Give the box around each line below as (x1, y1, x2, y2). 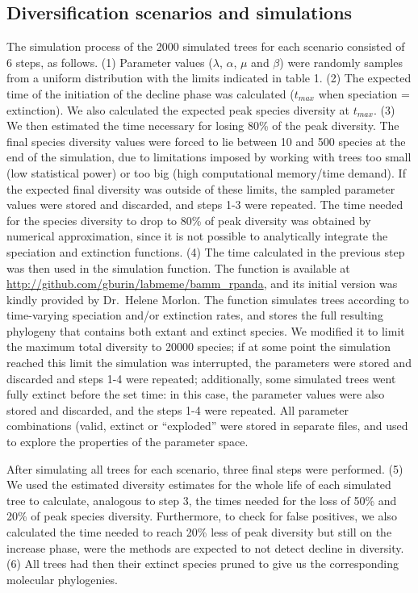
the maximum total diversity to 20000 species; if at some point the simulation (6, 338, 391, 355)
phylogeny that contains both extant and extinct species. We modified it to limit (6, 322, 405, 339)
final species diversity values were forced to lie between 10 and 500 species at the (6, 132, 406, 149)
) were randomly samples (279, 53, 403, 70)
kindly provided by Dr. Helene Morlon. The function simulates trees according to (6, 290, 409, 307)
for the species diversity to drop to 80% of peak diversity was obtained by (6, 211, 371, 228)
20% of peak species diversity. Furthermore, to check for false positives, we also (6, 507, 397, 524)
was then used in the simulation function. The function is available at (6, 259, 350, 276)
